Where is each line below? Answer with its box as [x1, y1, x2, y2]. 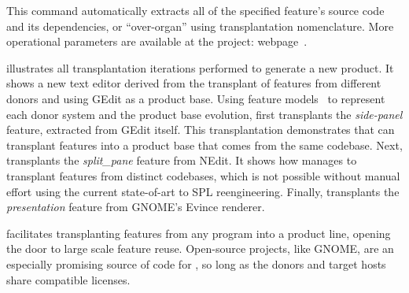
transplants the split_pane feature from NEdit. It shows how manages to [6, 152, 357, 169]
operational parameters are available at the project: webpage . [6, 33, 308, 50]
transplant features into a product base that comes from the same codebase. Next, [6, 136, 403, 153]
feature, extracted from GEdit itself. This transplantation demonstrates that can [6, 121, 395, 138]
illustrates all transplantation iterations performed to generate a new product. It [6, 59, 394, 76]
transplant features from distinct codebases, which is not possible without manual [6, 167, 400, 184]
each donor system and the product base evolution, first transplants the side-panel [6, 106, 403, 122]
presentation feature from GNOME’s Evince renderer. [6, 198, 265, 215]
